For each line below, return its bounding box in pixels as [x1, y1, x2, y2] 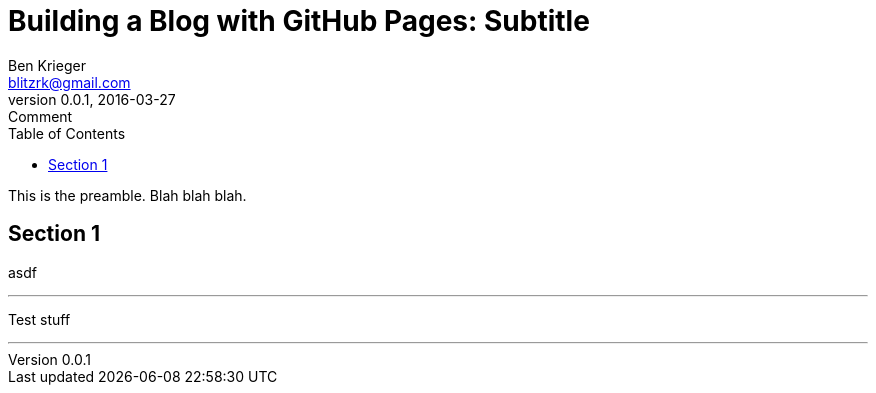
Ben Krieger [8, 56, 86, 74]
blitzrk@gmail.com [8, 73, 131, 91]
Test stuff [8, 310, 71, 328]
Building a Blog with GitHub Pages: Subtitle [8, 4, 590, 38]
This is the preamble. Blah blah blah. [8, 186, 247, 204]
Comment [8, 107, 73, 125]
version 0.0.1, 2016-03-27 [8, 90, 176, 108]
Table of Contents [8, 124, 126, 142]
